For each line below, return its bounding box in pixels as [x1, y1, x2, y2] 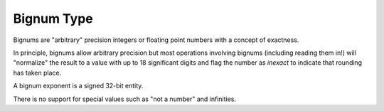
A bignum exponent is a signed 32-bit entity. [13, 82, 144, 90]
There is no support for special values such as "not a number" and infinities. [13, 95, 236, 103]
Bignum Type [13, 11, 93, 26]
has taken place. [13, 68, 62, 77]
